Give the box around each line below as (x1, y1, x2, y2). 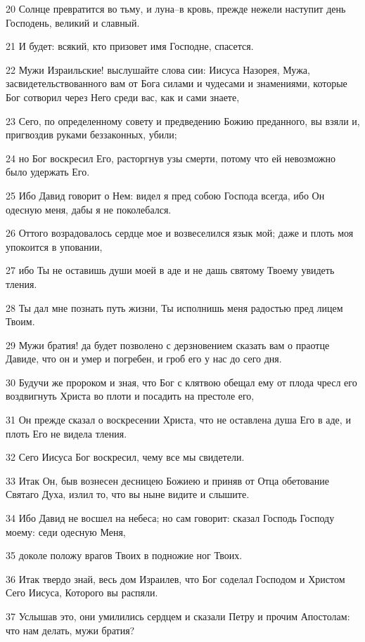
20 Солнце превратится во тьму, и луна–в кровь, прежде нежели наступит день (6, 1, 346, 15)
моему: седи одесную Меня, (6, 524, 126, 539)
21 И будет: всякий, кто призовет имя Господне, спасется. (6, 39, 254, 53)
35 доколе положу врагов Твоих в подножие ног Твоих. (6, 548, 243, 563)
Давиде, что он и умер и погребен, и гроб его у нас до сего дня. (6, 351, 282, 366)
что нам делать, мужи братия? (6, 622, 135, 637)
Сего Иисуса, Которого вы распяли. (6, 585, 158, 600)
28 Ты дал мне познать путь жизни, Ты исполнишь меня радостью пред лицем (6, 300, 343, 315)
